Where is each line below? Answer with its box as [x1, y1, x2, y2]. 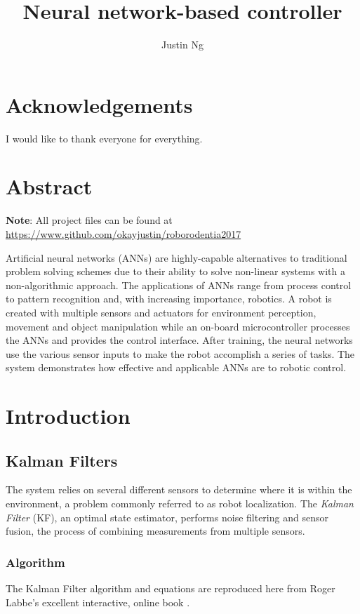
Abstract [6, 172, 93, 201]
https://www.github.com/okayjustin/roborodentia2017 [6, 226, 241, 241]
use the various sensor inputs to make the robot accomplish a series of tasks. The [6, 346, 355, 361]
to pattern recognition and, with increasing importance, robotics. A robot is [6, 291, 332, 306]
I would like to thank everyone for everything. [6, 131, 203, 145]
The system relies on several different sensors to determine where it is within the [6, 482, 352, 497]
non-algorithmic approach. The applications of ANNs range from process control [6, 277, 352, 292]
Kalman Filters [6, 449, 118, 471]
